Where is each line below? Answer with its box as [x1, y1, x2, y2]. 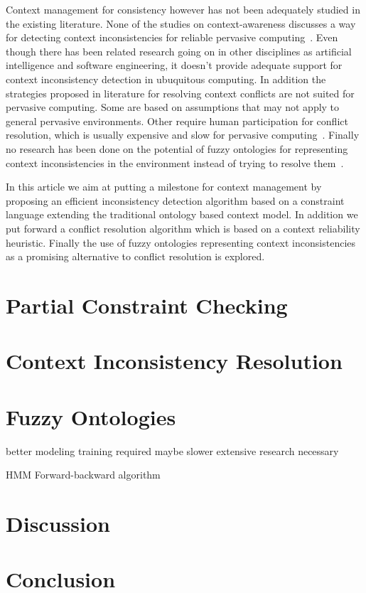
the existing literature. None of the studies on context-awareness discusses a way [6, 16, 356, 31]
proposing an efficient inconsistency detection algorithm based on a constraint [6, 193, 345, 208]
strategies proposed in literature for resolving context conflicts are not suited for [6, 85, 355, 100]
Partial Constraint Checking [6, 290, 288, 319]
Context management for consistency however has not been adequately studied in [6, 2, 360, 16]
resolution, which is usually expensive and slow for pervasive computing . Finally [6, 127, 360, 142]
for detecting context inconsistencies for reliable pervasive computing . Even [6, 30, 338, 45]
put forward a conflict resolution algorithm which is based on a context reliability [6, 220, 360, 235]
